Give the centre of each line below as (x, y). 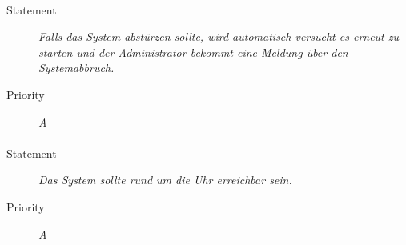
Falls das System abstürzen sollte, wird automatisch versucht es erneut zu (219, 36)
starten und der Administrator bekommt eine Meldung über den (193, 52)
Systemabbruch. (76, 68)
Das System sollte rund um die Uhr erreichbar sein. (165, 180)
